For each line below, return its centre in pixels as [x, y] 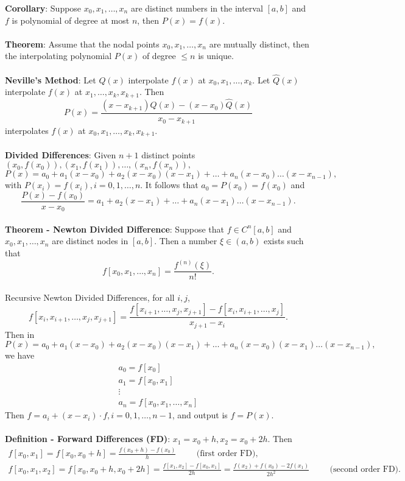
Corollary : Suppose [43, 8]
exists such [283, 241]
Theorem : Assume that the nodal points [82, 44]
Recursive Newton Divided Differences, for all [90, 297]
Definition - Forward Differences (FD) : [88, 439]
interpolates [27, 130]
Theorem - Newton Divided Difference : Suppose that [114, 229]
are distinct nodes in [90, 241]
